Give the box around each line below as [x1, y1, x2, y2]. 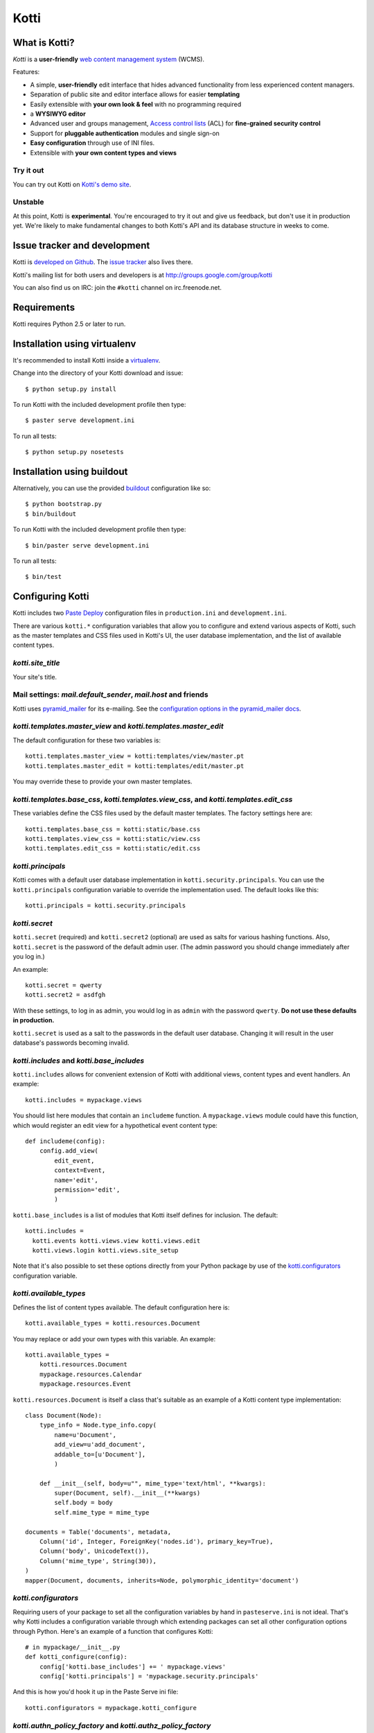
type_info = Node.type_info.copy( [39, 1421, 157, 1429]
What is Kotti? [12, 37, 75, 49]
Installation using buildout [12, 465, 128, 478]
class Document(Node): [25, 1411, 103, 1419]
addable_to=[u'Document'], [54, 1450, 146, 1458]
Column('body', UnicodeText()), [39, 1547, 150, 1556]
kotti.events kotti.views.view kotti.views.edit [32, 1237, 201, 1244]
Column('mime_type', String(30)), [39, 1557, 157, 1565]
